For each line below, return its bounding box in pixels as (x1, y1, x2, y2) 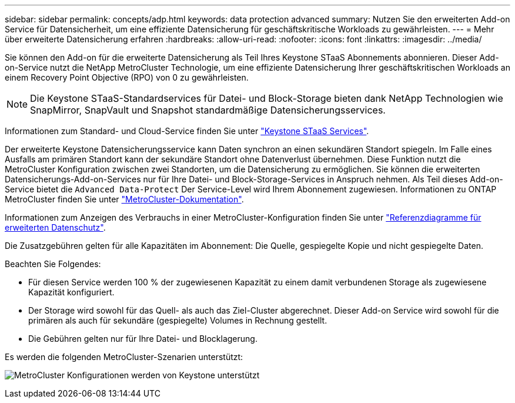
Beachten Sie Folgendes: (5, 259, 101, 269)
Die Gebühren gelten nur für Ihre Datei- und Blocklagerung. (28, 334, 257, 344)
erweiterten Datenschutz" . (5, 222, 106, 232)
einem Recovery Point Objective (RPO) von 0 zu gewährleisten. (5, 72, 249, 82)
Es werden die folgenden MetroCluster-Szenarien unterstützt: (5, 352, 243, 362)
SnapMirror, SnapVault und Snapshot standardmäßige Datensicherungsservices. (30, 104, 386, 116)
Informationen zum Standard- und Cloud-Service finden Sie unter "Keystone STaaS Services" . (5, 126, 369, 136)
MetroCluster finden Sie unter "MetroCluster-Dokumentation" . (5, 194, 244, 204)
